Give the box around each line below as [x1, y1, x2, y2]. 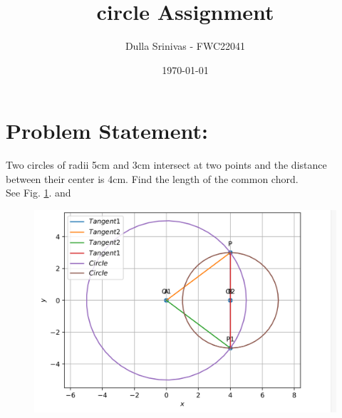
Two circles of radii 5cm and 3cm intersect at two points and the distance [6, 157, 327, 172]
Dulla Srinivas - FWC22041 [125, 38, 246, 53]
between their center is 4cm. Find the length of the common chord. [6, 171, 299, 186]
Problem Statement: [6, 116, 208, 145]
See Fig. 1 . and [6, 185, 71, 200]
